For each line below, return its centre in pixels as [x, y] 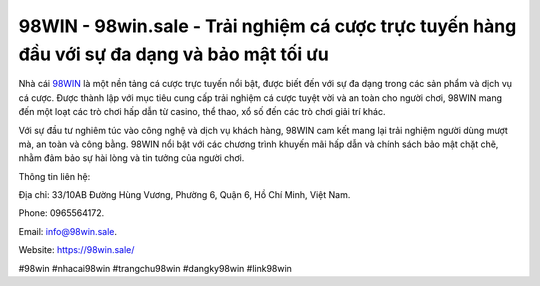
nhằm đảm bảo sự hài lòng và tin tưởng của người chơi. [131, 158]
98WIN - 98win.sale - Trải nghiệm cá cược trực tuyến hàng [267, 26]
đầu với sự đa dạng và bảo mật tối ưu [173, 54]
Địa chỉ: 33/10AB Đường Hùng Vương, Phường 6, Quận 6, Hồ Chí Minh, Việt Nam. [184, 195]
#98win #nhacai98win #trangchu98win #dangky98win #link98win [155, 268]
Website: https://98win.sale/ [76, 250]
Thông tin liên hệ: [54, 176]
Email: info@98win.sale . [67, 231]
